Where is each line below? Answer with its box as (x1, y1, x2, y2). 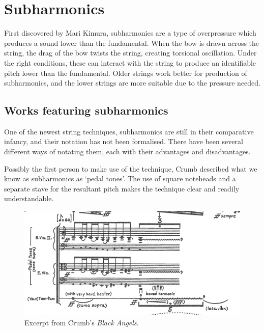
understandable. (4, 193, 54, 204)
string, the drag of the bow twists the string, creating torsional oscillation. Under (4, 47, 257, 58)
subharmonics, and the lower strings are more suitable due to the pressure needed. (4, 77, 261, 88)
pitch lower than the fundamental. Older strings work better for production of (4, 67, 247, 78)
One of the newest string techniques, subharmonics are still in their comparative (4, 126, 254, 136)
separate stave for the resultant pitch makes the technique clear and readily (4, 183, 240, 194)
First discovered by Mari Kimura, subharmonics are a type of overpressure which (4, 27, 256, 38)
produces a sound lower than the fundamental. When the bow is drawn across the (4, 37, 259, 48)
